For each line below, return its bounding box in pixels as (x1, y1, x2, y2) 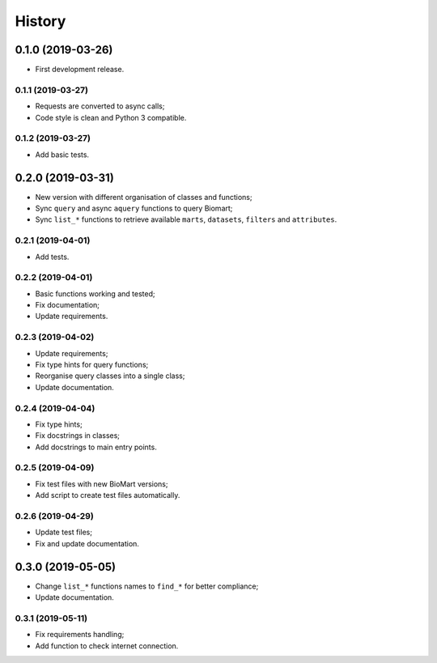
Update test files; (35, 527, 93, 538)
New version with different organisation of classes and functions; (35, 192, 252, 202)
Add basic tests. (35, 150, 89, 159)
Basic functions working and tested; (35, 288, 155, 299)
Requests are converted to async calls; (35, 101, 165, 111)
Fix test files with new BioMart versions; (35, 478, 168, 489)
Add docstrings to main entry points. (35, 442, 157, 452)
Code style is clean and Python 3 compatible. (35, 113, 187, 122)
